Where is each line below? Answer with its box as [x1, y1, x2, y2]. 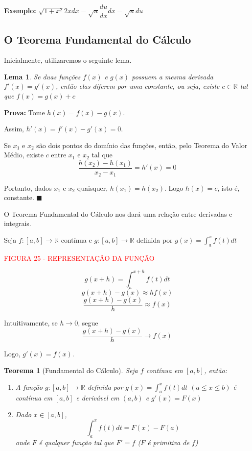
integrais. [4, 218, 31, 228]
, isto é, [217, 182, 240, 193]
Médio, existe [4, 150, 44, 160]
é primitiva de [147, 437, 189, 447]
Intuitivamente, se [4, 317, 58, 327]
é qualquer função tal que [39, 437, 114, 447]
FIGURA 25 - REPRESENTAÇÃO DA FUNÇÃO [4, 252, 155, 263]
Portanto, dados [4, 182, 52, 193]
